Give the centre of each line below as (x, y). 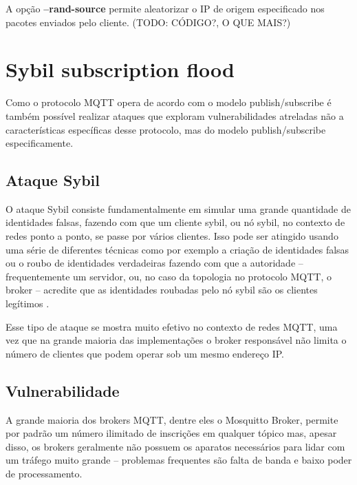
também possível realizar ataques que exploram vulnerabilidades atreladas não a (175, 115)
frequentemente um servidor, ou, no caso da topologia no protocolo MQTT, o (169, 276)
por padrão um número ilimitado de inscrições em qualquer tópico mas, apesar (171, 433)
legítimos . (28, 303)
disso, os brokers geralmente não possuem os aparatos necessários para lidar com (175, 446)
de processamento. (44, 473)
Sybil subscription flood (120, 69)
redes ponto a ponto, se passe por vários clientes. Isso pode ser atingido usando (172, 236)
